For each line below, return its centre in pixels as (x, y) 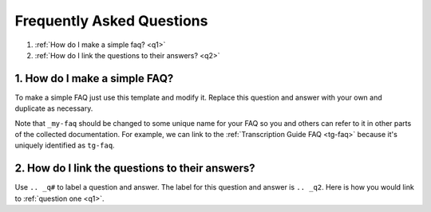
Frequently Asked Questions (111, 21)
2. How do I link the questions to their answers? (135, 169)
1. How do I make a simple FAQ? (94, 79)
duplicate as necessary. (54, 108)
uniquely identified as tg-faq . (65, 145)
